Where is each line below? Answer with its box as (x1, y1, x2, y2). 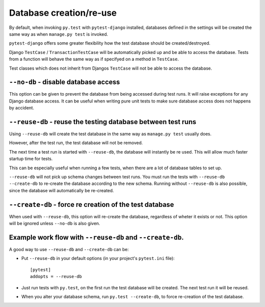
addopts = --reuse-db (30, 274, 82, 280)
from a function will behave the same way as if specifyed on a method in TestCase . (9, 56, 179, 62)
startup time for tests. (9, 156, 53, 162)
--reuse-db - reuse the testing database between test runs (9, 118, 196, 126)
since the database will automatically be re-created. (9, 187, 114, 193)
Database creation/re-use (9, 7, 117, 18)
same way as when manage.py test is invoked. (9, 31, 108, 37)
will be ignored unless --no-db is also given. (9, 221, 101, 227)
